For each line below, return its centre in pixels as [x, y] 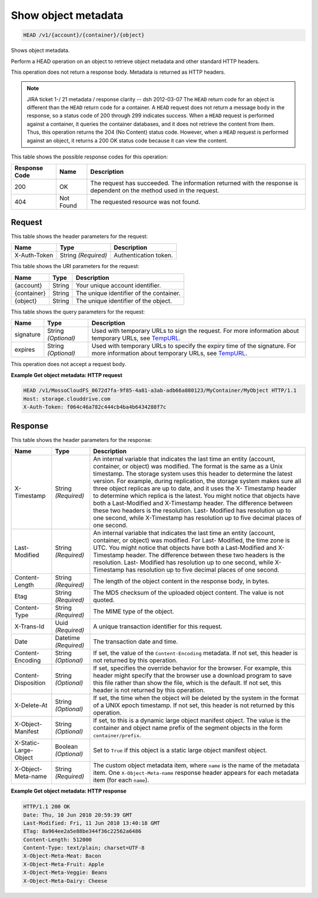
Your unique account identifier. [118, 285]
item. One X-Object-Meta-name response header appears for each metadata [196, 773]
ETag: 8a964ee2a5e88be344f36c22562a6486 [82, 831]
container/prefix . [117, 735]
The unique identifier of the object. [124, 301]
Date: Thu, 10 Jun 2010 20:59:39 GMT [78, 815]
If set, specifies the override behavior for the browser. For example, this [192, 668]
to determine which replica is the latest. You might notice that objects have [197, 496]
